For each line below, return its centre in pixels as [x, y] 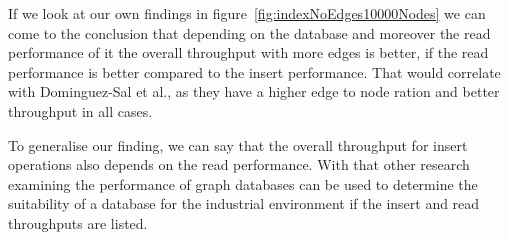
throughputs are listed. [78, 222]
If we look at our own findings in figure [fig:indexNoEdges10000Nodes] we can [247, 13]
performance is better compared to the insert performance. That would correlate [254, 71]
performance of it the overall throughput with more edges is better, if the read [248, 52]
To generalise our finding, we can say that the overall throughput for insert [238, 144]
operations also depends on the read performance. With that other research [239, 164]
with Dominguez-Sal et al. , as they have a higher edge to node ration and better [254, 91]
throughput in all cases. [80, 110]
